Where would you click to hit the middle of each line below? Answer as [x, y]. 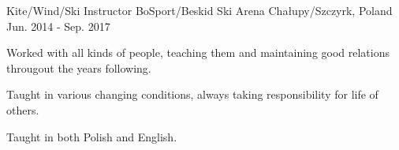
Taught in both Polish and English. [92, 136]
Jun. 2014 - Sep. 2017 [58, 26]
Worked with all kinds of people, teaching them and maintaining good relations [198, 52]
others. [23, 109]
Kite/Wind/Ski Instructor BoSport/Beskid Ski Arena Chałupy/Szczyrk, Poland [199, 10]
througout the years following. [79, 67]
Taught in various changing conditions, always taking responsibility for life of [192, 94]
